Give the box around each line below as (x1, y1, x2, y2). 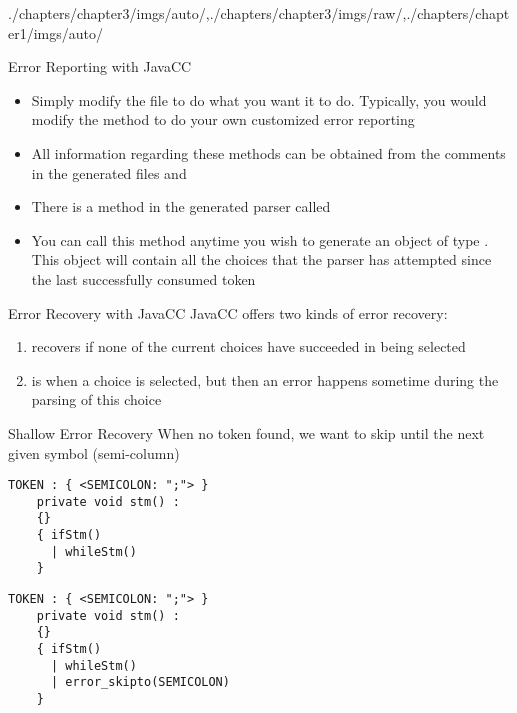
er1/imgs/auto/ (8, 22, 104, 43)
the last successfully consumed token (31, 268, 256, 289)
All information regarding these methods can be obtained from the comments (31, 142, 506, 163)
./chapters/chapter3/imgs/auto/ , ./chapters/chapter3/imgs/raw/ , (8, 3, 407, 23)
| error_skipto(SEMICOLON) (50, 675, 230, 690)
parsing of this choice (31, 389, 162, 410)
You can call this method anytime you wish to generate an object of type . (31, 229, 489, 250)
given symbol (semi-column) (8, 442, 180, 463)
